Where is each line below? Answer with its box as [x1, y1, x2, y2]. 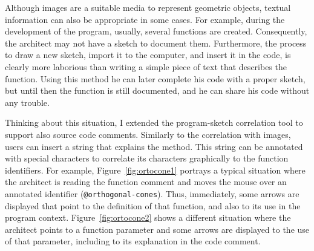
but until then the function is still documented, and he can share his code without [5, 84, 310, 97]
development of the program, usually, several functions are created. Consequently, [5, 25, 307, 37]
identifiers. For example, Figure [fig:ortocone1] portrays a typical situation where [5, 163, 306, 176]
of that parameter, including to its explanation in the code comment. [5, 235, 261, 247]
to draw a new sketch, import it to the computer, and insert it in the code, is [5, 48, 291, 61]
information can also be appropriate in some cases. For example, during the [5, 13, 285, 25]
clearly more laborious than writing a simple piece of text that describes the [5, 60, 287, 73]
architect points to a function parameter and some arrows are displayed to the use [5, 223, 310, 235]
